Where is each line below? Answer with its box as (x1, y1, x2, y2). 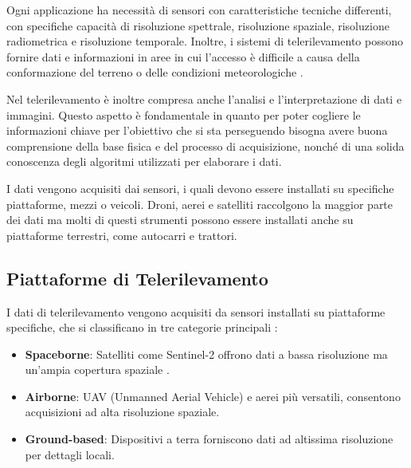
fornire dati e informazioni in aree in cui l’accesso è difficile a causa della (6, 48, 360, 65)
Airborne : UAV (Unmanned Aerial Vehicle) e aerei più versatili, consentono (25, 387, 401, 404)
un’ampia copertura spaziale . (25, 361, 170, 378)
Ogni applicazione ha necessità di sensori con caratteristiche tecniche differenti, (6, 2, 392, 18)
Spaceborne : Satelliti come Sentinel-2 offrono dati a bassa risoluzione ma (25, 345, 388, 362)
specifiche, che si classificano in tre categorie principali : (6, 319, 278, 336)
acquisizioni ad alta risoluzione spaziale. (25, 403, 220, 420)
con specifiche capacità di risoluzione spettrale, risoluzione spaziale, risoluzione (6, 17, 389, 33)
